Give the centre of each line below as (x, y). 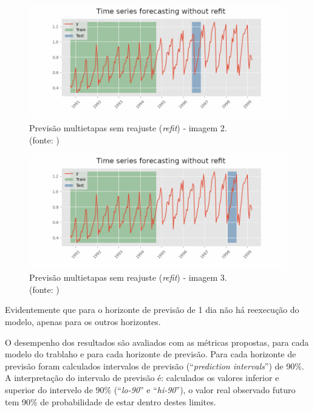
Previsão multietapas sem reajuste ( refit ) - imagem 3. (128, 277)
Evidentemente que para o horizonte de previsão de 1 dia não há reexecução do (152, 310)
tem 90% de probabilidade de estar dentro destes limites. (111, 401)
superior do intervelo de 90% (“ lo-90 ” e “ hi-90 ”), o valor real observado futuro (150, 390)
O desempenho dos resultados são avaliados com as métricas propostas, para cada (157, 342)
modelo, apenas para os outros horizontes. (83, 322)
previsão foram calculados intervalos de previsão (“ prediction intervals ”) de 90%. (155, 366)
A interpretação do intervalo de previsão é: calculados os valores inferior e (142, 378)
